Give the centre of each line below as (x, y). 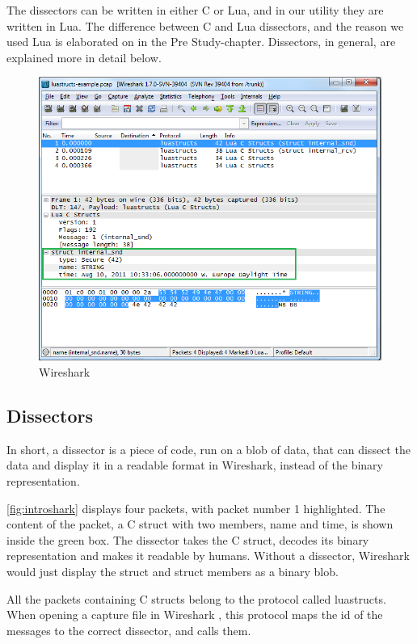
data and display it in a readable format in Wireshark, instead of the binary (195, 465)
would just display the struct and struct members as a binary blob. (173, 571)
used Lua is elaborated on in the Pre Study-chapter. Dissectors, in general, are (201, 42)
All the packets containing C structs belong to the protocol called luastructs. (196, 598)
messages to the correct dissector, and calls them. (129, 630)
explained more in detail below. (84, 57)
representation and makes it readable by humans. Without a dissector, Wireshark (208, 556)
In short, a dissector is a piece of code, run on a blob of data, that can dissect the (208, 449)
